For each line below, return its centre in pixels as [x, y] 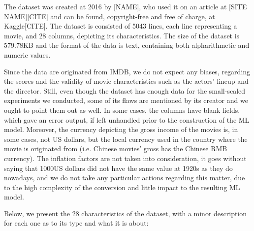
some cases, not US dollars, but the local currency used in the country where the [126, 139]
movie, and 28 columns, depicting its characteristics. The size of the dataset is [122, 35]
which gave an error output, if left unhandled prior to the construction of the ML [127, 119]
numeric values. [27, 54]
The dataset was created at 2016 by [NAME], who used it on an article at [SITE [126, 6]
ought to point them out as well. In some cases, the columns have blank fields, [122, 110]
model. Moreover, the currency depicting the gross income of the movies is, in [121, 129]
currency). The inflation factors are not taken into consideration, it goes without [125, 158]
